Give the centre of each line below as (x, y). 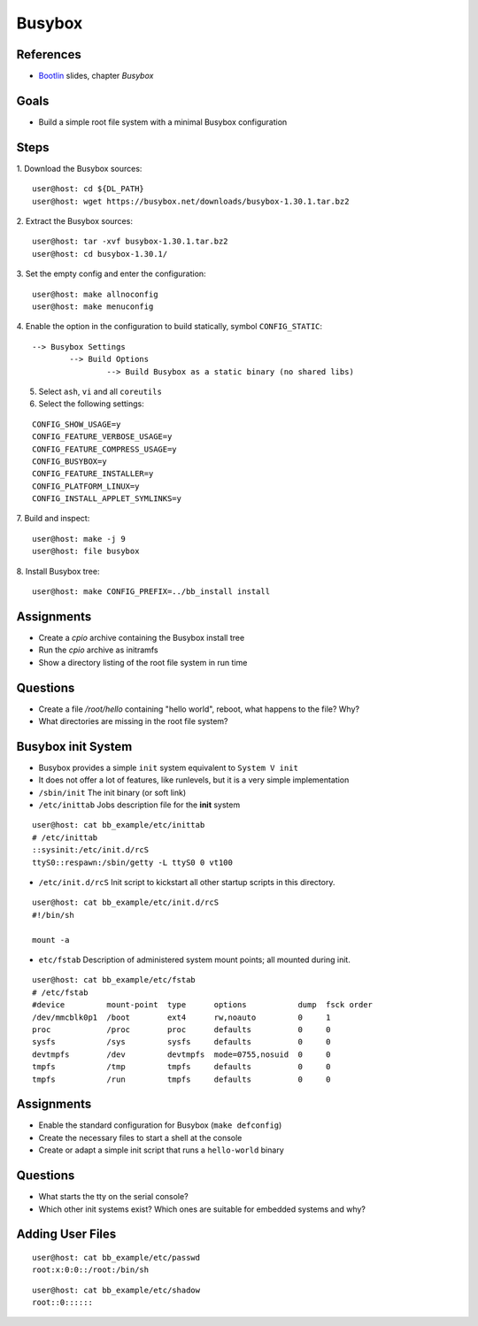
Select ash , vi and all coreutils (100, 391)
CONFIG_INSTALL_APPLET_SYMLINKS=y (107, 499)
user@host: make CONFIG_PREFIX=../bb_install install (151, 592)
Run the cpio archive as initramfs (98, 650)
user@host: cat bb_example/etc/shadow (116, 1290)
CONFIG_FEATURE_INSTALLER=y (93, 474)
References (49, 54)
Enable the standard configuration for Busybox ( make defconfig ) (160, 1125)
